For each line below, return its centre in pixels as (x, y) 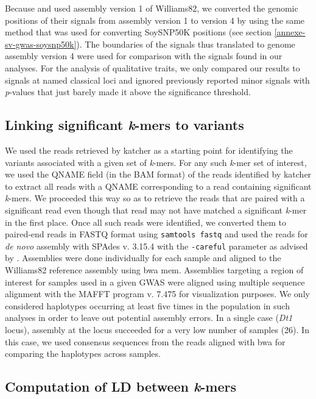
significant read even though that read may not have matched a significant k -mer (156, 210)
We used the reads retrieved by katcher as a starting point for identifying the (149, 150)
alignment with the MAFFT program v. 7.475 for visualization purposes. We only (157, 294)
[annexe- (290, 32)
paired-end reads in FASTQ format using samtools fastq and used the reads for (156, 234)
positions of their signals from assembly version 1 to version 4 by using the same (155, 20)
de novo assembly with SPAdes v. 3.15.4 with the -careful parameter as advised (156, 246)
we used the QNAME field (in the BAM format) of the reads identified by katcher (158, 174)
